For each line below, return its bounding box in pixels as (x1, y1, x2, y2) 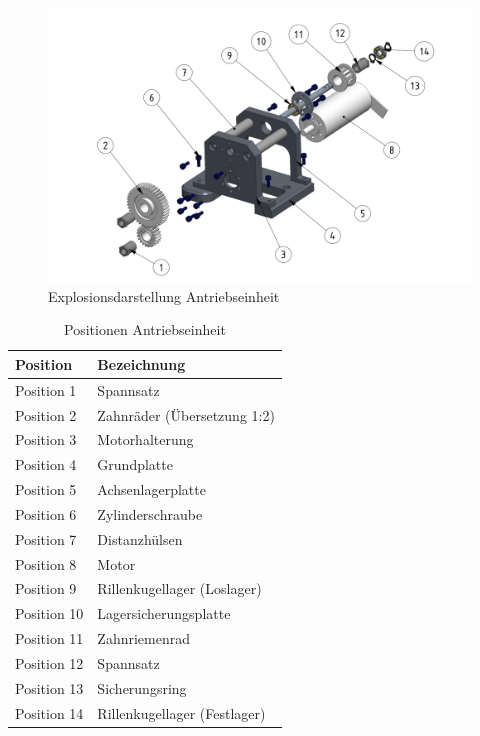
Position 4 (15, 454, 77, 475)
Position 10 (15, 603, 84, 624)
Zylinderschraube (97, 503, 203, 524)
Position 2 (15, 404, 77, 425)
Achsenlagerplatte (97, 479, 206, 500)
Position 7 (15, 528, 77, 549)
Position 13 (15, 677, 84, 698)
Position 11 (15, 628, 84, 649)
